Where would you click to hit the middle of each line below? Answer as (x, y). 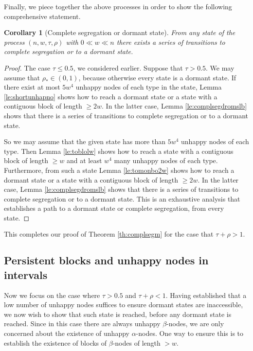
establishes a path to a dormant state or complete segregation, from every (114, 208)
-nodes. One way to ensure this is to (190, 333)
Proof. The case (27, 67)
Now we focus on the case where (52, 295)
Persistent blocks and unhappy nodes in (106, 260)
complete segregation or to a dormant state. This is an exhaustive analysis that (122, 198)
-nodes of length (136, 342)
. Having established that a (206, 295)
